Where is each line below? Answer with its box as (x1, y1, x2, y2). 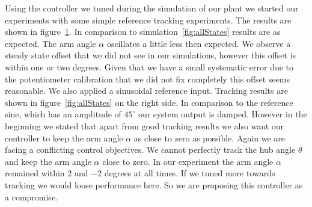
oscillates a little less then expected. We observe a (106, 37, 291, 49)
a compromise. (5, 190, 58, 203)
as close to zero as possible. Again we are (133, 131, 286, 144)
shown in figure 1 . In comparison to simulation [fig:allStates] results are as (5, 25, 281, 38)
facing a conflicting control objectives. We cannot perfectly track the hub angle (5, 143, 296, 156)
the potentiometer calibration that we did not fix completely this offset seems (5, 72, 290, 85)
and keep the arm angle (5, 155, 91, 167)
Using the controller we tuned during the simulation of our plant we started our (5, 2, 299, 14)
